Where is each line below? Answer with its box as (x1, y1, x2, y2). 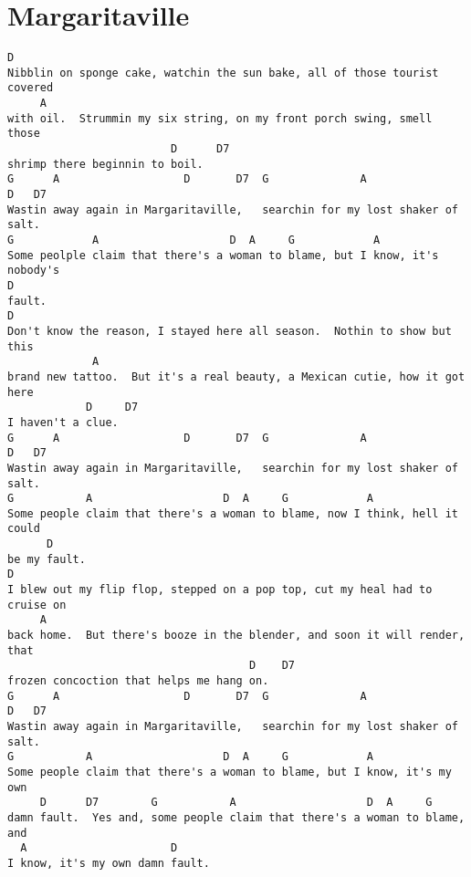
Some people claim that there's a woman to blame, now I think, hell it (7, 506, 458, 520)
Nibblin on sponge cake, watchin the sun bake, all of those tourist (7, 66, 439, 79)
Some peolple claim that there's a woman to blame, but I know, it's (7, 248, 439, 262)
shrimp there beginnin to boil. (7, 157, 204, 171)
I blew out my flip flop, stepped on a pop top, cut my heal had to (7, 583, 433, 597)
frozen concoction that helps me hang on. (7, 674, 269, 688)
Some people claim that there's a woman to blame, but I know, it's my (7, 765, 452, 778)
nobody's (7, 264, 60, 277)
